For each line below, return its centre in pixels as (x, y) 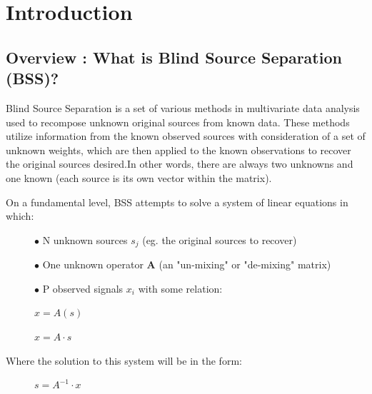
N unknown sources (85, 239)
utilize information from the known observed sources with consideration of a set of (186, 136)
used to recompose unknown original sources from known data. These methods (178, 122)
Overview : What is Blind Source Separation (174, 57)
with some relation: (180, 288)
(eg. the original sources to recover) (220, 239)
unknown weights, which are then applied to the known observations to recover (179, 150)
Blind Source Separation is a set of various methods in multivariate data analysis (183, 107)
